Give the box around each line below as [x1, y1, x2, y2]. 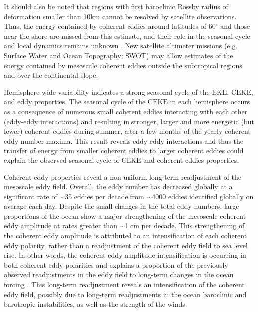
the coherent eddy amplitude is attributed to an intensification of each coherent [4, 230, 247, 241]
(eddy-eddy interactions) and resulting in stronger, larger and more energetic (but [4, 116, 254, 126]
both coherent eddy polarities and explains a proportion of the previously [4, 259, 228, 270]
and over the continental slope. [4, 70, 98, 80]
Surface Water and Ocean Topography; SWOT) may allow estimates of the [4, 50, 233, 60]
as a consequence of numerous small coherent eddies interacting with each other [4, 106, 248, 116]
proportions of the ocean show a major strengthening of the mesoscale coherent [4, 210, 246, 221]
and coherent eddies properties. [143, 155, 239, 165]
